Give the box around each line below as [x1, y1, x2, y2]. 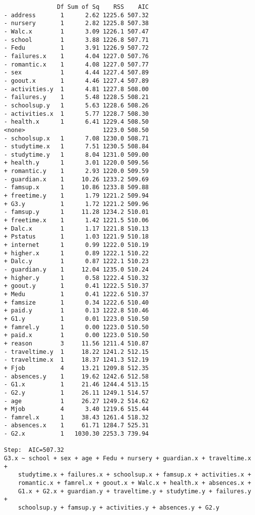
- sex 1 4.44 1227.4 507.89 [4, 69, 149, 76]
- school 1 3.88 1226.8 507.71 [4, 36, 149, 43]
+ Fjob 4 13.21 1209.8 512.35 [4, 364, 149, 372]
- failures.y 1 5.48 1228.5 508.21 [4, 94, 149, 101]
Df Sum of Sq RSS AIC [57, 3, 149, 10]
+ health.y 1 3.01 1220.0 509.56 [4, 159, 149, 167]
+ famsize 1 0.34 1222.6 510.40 [4, 299, 149, 306]
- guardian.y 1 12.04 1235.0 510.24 [4, 266, 149, 273]
